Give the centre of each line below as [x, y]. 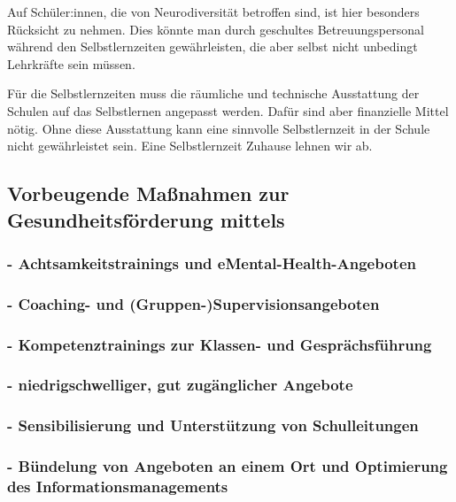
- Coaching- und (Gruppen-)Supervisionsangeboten [193, 303]
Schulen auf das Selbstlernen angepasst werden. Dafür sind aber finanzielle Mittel [228, 110]
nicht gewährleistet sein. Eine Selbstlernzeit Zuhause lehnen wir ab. [190, 146]
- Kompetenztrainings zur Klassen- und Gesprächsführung [220, 344]
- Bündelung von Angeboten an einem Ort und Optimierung [228, 466]
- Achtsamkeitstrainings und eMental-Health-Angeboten [212, 263]
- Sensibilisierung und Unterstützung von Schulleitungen [213, 425]
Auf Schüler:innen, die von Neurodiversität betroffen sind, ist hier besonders [213, 12]
